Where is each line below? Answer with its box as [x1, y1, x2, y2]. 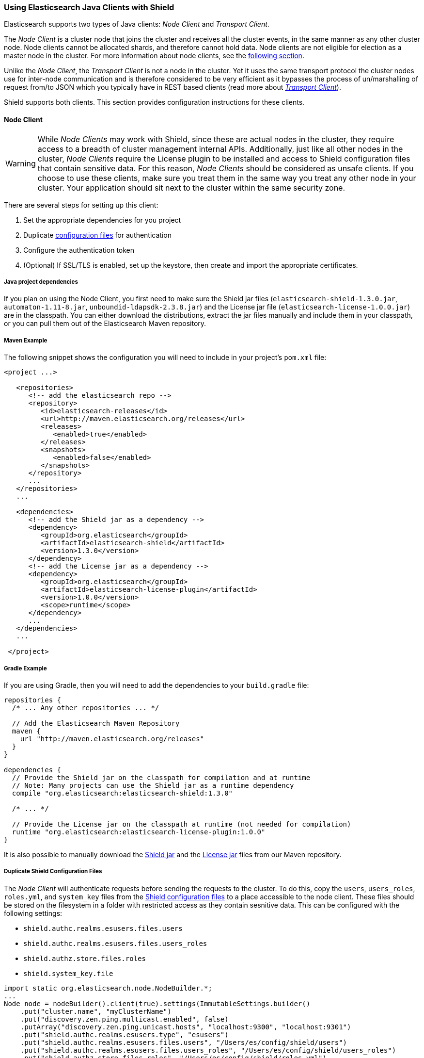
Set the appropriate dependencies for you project [23, 215, 181, 224]
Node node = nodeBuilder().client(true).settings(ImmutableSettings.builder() [4, 999, 311, 1008]
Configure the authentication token [23, 245, 135, 254]
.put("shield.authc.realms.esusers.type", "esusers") [20, 1030, 229, 1039]
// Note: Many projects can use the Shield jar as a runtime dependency [12, 781, 294, 789]
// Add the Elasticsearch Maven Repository [12, 719, 180, 727]
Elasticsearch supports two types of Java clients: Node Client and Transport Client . [4, 20, 269, 29]
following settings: [4, 909, 63, 917]
